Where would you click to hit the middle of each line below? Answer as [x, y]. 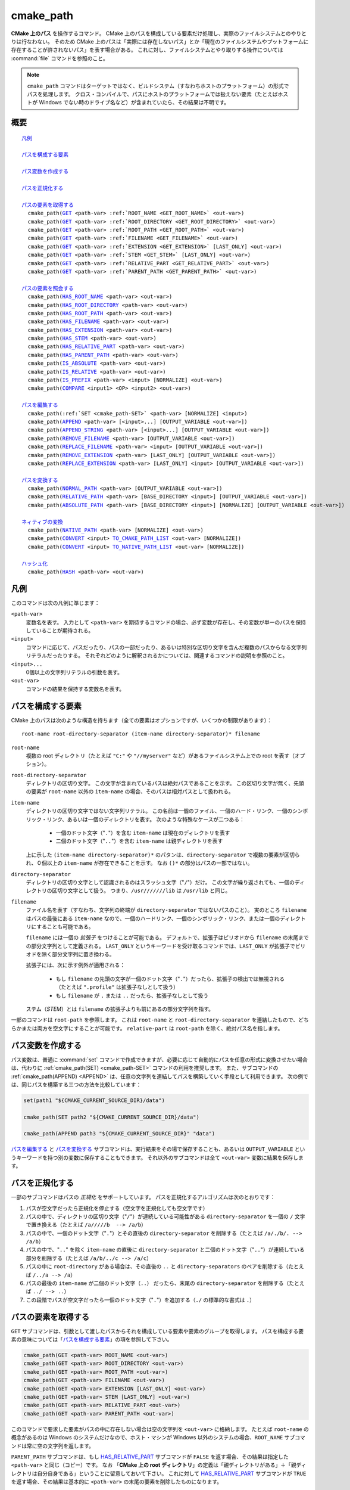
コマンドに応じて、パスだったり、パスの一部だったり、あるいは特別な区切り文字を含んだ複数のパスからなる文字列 [166, 647]
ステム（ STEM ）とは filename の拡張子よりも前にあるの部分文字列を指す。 [120, 1009]
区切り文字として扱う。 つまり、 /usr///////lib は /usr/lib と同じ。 [141, 890]
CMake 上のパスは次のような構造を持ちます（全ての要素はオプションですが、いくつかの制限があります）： [141, 720]
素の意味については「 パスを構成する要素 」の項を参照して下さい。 [92, 1340]
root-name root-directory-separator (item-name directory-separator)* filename [141, 734]
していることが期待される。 [60, 631]
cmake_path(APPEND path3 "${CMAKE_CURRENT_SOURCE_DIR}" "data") [119, 1134]
